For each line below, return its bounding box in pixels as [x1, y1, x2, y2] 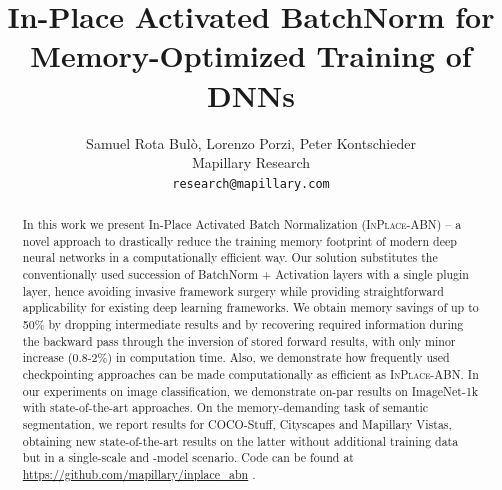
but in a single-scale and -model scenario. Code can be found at [22, 449, 354, 466]
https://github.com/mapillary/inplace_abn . [22, 465, 256, 482]
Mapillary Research [191, 152, 311, 173]
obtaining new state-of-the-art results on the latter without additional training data [22, 432, 459, 449]
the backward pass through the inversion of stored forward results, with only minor [22, 332, 456, 349]
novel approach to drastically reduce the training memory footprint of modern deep [22, 232, 457, 249]
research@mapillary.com [172, 176, 330, 191]
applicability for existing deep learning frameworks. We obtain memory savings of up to [22, 299, 479, 316]
